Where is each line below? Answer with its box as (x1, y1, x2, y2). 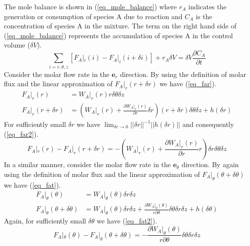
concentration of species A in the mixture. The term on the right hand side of (4, 21, 236, 31)
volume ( (4, 40, 30, 50)
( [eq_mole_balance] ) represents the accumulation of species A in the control (4, 30, 233, 40)
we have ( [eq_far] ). (159, 78, 216, 89)
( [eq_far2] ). (4, 128, 39, 139)
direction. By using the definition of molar (120, 69, 247, 79)
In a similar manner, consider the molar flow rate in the (4, 159, 171, 170)
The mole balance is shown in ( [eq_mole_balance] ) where (4, 1, 177, 11)
